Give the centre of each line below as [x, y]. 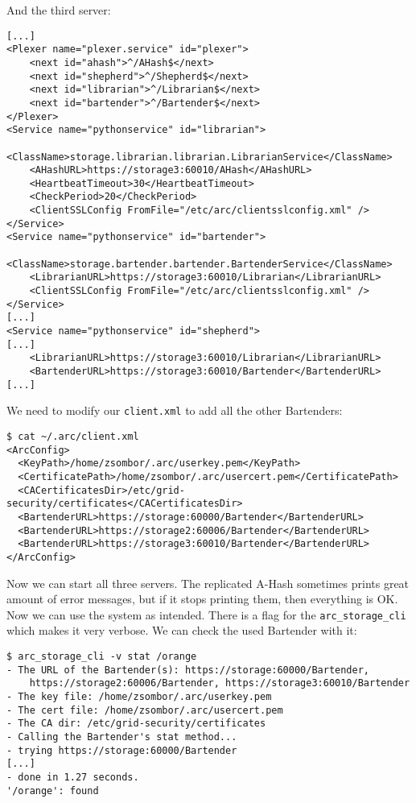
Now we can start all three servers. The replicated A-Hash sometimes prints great [208, 583]
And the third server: [59, 10]
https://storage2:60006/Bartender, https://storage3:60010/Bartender [220, 683]
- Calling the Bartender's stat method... [122, 737]
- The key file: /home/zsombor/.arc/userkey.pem [139, 696]
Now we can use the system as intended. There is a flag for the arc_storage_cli [206, 614]
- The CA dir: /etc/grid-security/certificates [136, 724]
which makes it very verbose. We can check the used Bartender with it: [182, 630]
